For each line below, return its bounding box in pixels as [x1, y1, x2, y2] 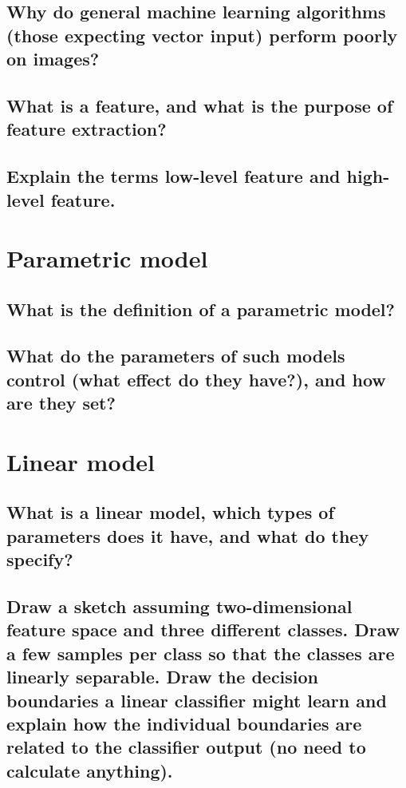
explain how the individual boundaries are [6, 711, 362, 735]
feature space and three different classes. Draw [6, 617, 400, 642]
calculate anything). [6, 758, 173, 782]
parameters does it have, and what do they [6, 523, 369, 548]
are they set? [6, 390, 116, 415]
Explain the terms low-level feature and [6, 164, 341, 188]
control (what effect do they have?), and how [6, 366, 386, 391]
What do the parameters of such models [6, 343, 345, 368]
